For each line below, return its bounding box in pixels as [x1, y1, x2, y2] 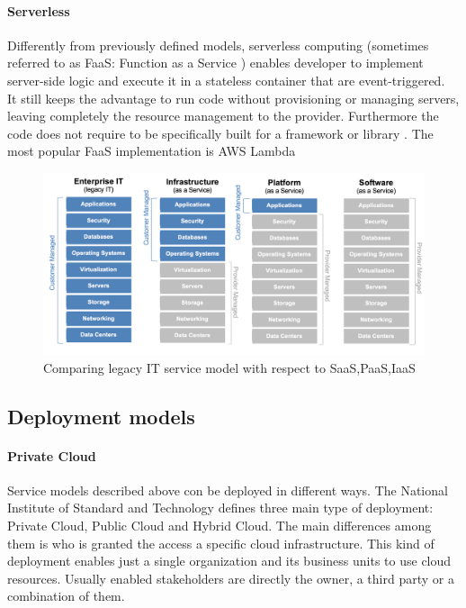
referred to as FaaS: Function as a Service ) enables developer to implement [7, 53, 424, 72]
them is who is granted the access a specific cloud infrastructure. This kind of [7, 533, 435, 552]
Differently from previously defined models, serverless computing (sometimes [7, 35, 429, 54]
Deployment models [7, 402, 195, 430]
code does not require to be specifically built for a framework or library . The [7, 123, 434, 142]
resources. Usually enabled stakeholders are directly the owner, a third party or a [7, 568, 454, 587]
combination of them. [7, 586, 125, 605]
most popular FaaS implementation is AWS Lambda [7, 141, 296, 160]
